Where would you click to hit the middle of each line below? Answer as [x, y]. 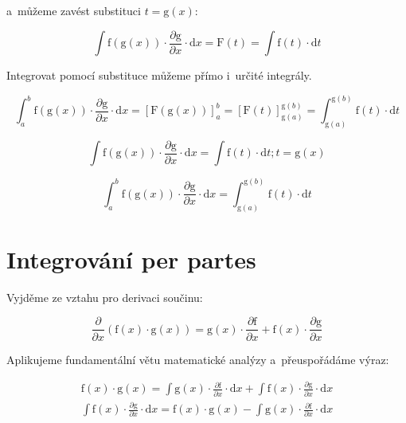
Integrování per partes [131, 258]
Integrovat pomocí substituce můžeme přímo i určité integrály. [159, 75]
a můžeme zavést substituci [74, 10]
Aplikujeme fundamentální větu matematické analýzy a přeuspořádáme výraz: [198, 359]
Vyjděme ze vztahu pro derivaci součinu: [105, 297]
